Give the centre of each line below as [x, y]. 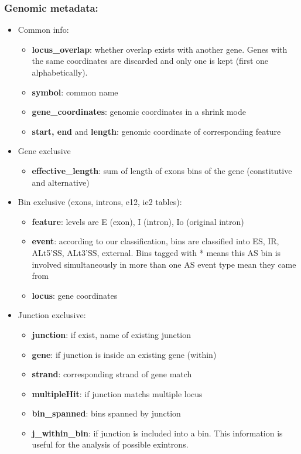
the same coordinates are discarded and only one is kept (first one [150, 61]
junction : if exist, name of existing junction [111, 334]
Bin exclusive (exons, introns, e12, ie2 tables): [100, 202]
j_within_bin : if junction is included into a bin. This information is [157, 433]
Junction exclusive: [52, 315]
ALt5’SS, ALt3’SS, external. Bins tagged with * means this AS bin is [156, 252]
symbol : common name [75, 92]
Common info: [43, 30]
